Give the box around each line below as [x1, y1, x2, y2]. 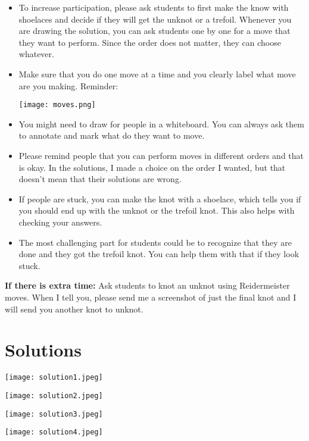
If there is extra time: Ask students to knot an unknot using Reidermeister [5, 279, 290, 292]
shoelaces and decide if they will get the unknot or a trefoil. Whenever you [18, 12, 292, 25]
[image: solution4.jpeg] [5, 428, 103, 437]
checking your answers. [18, 215, 102, 228]
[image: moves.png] [18, 101, 96, 110]
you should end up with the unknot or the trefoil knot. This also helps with [18, 204, 295, 217]
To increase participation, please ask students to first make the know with [18, 1, 289, 13]
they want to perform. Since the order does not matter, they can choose [18, 36, 281, 48]
